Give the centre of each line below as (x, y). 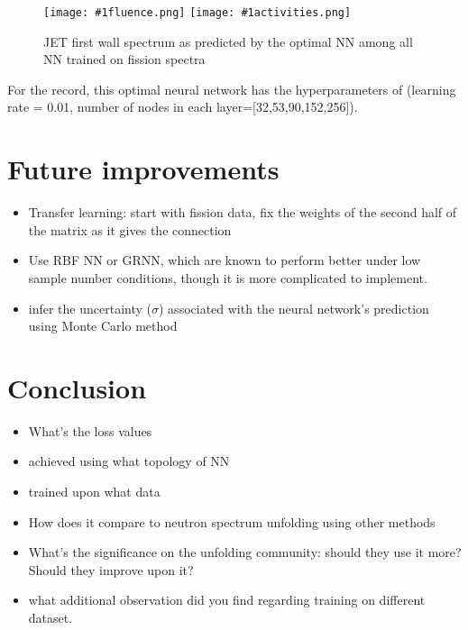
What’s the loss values (90, 430)
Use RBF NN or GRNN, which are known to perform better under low (225, 260)
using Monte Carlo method (103, 326)
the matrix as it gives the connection (130, 229)
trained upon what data (94, 492)
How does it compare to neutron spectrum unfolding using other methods (232, 521)
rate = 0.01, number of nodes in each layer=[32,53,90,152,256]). (183, 107)
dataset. (50, 617)
